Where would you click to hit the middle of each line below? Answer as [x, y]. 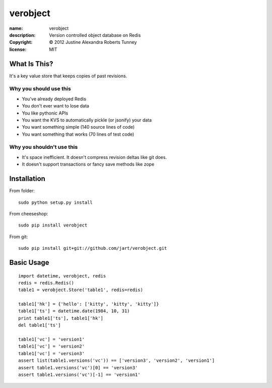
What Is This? [31, 64]
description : [22, 35]
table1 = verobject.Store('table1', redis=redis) [81, 290]
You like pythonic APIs [45, 113]
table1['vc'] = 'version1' [52, 340]
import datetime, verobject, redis [62, 276]
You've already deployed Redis [54, 99]
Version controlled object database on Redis [95, 35]
